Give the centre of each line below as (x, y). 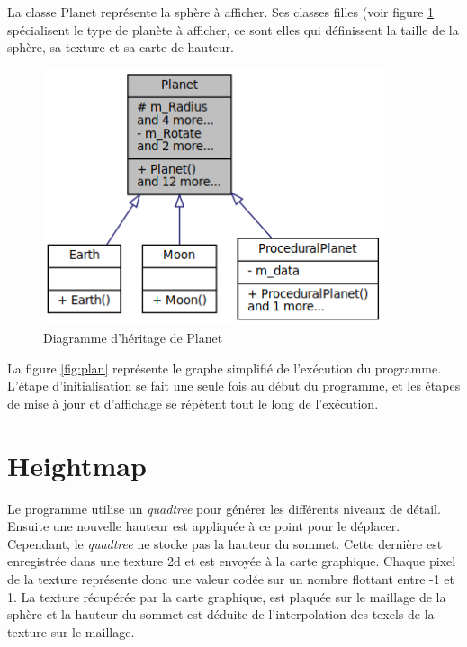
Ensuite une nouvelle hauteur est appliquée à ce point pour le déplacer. (204, 526)
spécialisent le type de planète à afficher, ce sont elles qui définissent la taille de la (233, 29)
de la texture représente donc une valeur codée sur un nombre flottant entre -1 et (231, 578)
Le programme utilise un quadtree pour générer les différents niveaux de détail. (224, 508)
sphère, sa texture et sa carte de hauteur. (121, 47)
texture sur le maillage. (71, 631)
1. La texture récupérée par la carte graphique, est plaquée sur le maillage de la (227, 596)
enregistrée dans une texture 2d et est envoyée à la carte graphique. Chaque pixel (232, 561)
